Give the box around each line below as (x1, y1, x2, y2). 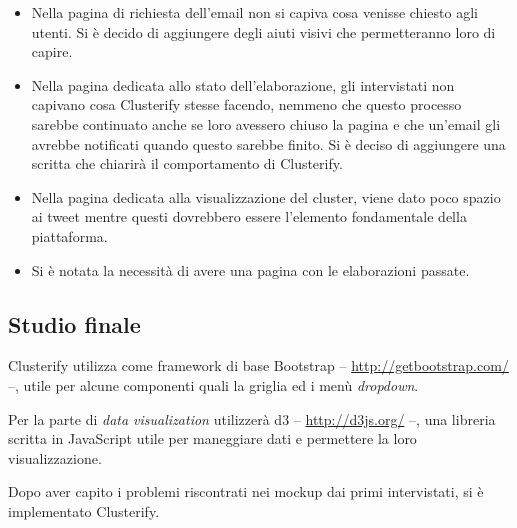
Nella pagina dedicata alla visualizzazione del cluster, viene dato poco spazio (31, 186, 501, 207)
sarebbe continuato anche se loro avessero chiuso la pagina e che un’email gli (31, 113, 501, 134)
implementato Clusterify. (8, 500, 160, 521)
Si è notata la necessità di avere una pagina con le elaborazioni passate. (31, 259, 470, 280)
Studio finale (8, 308, 141, 339)
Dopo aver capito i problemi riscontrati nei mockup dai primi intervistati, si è (8, 481, 484, 502)
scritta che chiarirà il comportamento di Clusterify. (31, 153, 343, 174)
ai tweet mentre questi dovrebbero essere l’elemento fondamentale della (31, 206, 467, 227)
